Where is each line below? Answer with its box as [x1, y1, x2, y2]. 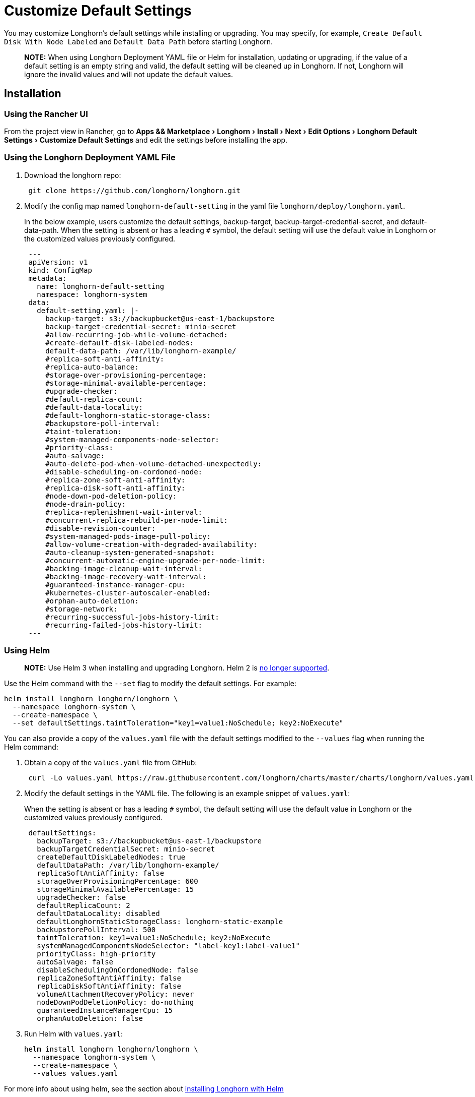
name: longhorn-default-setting [37, 282, 165, 290]
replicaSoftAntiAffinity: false [37, 869, 165, 878]
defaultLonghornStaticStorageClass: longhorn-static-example [37, 918, 283, 926]
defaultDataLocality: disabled [37, 909, 160, 918]
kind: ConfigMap [28, 266, 92, 274]
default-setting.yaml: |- [37, 306, 139, 315]
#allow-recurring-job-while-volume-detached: [45, 330, 228, 339]
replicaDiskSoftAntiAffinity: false [37, 982, 181, 991]
